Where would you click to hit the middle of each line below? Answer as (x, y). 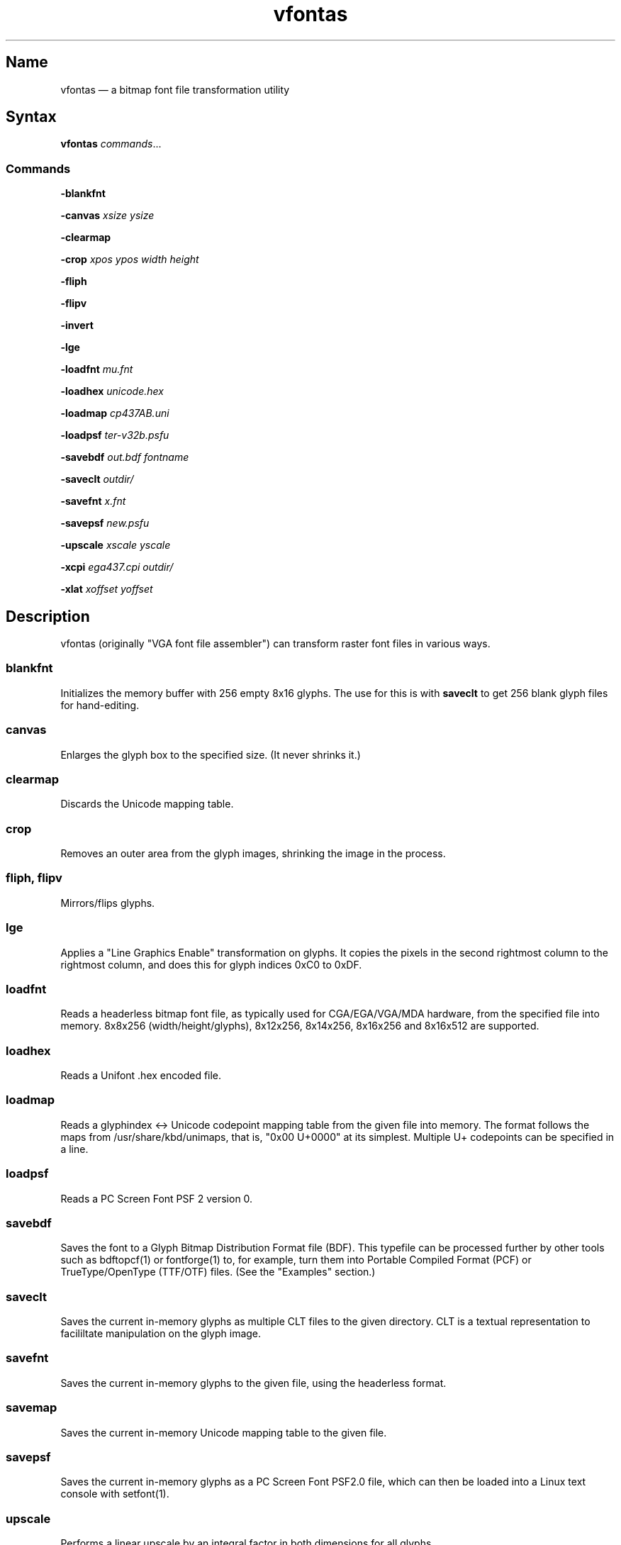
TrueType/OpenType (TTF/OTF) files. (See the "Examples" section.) (218, 1272)
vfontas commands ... (111, 144)
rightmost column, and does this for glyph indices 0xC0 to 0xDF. (211, 964)
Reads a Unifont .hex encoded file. (141, 1076)
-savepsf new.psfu (105, 523)
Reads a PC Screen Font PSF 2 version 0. (157, 1198)
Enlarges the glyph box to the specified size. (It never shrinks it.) (211, 754)
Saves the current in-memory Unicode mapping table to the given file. (224, 1432)
